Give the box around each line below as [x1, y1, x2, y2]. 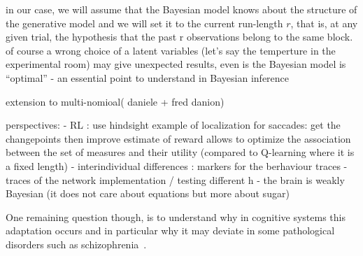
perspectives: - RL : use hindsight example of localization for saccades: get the [6, 118, 341, 132]
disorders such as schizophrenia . [6, 236, 147, 251]
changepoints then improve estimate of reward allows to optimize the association [6, 131, 351, 145]
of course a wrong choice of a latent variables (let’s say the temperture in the [6, 43, 336, 57]
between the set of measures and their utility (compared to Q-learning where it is [6, 145, 355, 159]
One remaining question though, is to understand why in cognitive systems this [6, 209, 346, 224]
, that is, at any [290, 15, 358, 30]
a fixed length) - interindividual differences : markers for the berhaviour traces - [6, 158, 348, 173]
